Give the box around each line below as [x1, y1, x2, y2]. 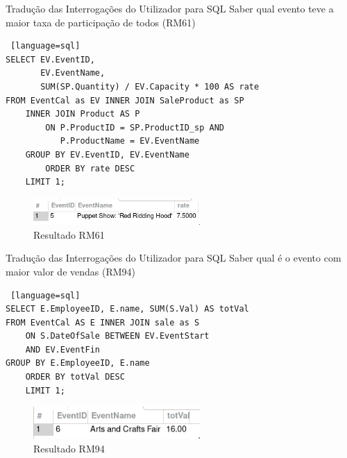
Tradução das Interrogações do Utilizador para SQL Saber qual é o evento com [6, 251, 341, 265]
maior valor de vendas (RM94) [6, 264, 136, 278]
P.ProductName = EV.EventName [60, 136, 200, 146]
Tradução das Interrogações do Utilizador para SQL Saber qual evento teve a [6, 1, 334, 15]
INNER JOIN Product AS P [25, 109, 140, 119]
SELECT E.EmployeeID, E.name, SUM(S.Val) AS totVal [6, 304, 249, 314]
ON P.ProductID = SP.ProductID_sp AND [45, 122, 224, 133]
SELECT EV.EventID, [6, 54, 95, 65]
